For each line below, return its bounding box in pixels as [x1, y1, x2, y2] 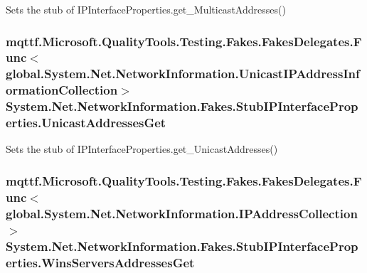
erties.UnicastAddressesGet [6, 114, 166, 132]
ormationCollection [6, 81, 118, 99]
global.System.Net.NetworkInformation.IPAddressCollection [6, 204, 358, 222]
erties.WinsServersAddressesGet [6, 253, 195, 271]
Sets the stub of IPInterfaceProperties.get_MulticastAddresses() [6, 2, 286, 16]
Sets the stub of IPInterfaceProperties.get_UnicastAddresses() [6, 141, 278, 156]
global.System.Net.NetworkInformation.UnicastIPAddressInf [6, 65, 360, 82]
